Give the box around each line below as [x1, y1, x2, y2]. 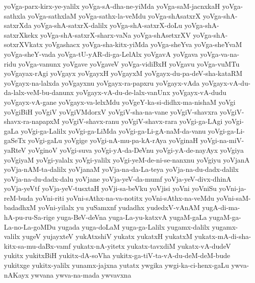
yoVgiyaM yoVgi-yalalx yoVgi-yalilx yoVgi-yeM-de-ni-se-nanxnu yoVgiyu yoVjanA [4, 154, 250, 165]
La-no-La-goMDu [4, 221, 56, 232]
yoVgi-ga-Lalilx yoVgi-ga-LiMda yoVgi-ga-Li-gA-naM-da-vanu [21, 125, 206, 136]
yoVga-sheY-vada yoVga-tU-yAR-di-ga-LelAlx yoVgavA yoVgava [4, 48, 198, 59]
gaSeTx [4, 135, 26, 145]
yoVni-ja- [219, 183, 247, 193]
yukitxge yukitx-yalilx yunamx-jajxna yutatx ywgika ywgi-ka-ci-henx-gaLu [4, 260, 229, 270]
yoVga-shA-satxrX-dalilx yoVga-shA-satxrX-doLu [33, 20, 182, 30]
